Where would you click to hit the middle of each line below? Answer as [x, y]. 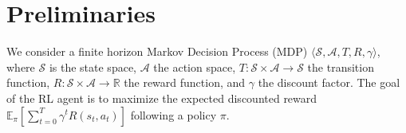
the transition [341, 66]
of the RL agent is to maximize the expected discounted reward [162, 98]
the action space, [195, 66]
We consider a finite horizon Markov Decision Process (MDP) [157, 51]
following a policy [173, 114]
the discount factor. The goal [329, 82]
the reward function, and [185, 82]
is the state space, [93, 66]
